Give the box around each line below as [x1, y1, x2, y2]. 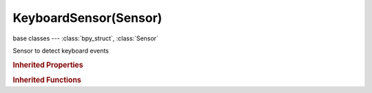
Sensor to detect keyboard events [12, 46, 110, 55]
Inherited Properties [12, 60, 84, 70]
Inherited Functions [12, 75, 82, 85]
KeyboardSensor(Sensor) [12, 10, 163, 25]
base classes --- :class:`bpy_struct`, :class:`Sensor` [12, 34, 158, 42]
